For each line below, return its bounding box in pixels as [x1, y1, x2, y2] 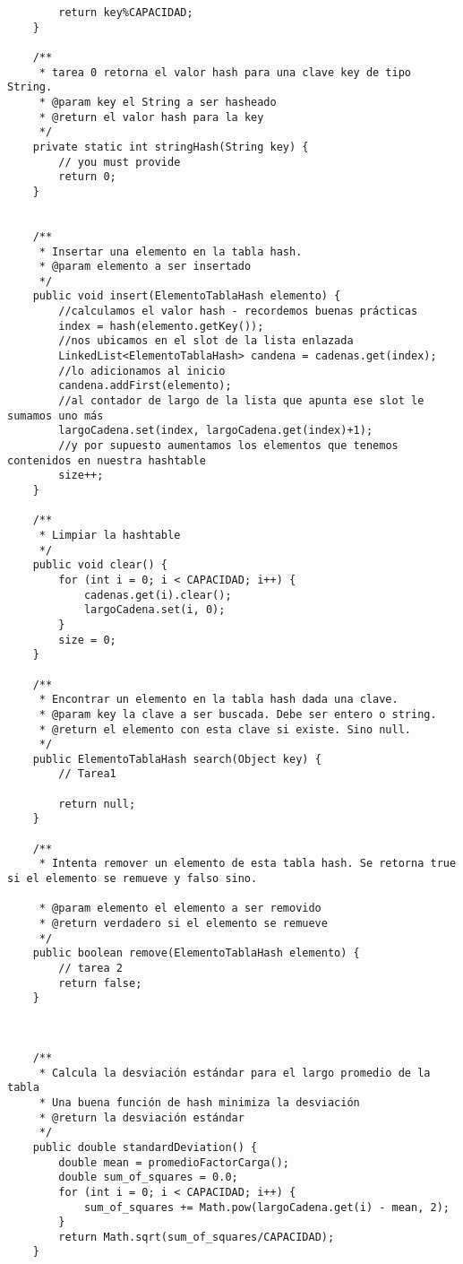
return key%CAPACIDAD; [58, 6, 193, 19]
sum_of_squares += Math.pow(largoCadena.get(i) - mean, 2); [83, 1200, 450, 1214]
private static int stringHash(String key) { [32, 140, 309, 153]
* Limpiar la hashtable [39, 528, 181, 541]
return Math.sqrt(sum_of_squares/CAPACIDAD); [58, 1230, 335, 1243]
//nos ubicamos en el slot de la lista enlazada [58, 334, 354, 348]
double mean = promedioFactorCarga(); [58, 1156, 289, 1169]
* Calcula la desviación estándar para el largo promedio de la [39, 1066, 431, 1079]
